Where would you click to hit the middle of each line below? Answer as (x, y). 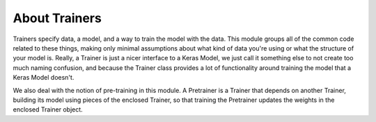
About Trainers (57, 18)
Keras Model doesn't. (44, 78)
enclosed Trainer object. (48, 110)
